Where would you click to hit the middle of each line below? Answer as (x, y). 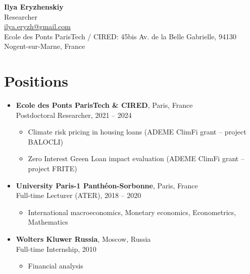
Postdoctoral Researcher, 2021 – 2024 (74, 115)
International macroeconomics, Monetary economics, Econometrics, (132, 212)
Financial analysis (56, 266)
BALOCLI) (46, 141)
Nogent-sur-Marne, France (45, 46)
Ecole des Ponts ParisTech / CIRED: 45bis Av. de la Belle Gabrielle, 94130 (120, 36)
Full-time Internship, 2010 (56, 249)
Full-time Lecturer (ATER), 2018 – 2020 (79, 195)
